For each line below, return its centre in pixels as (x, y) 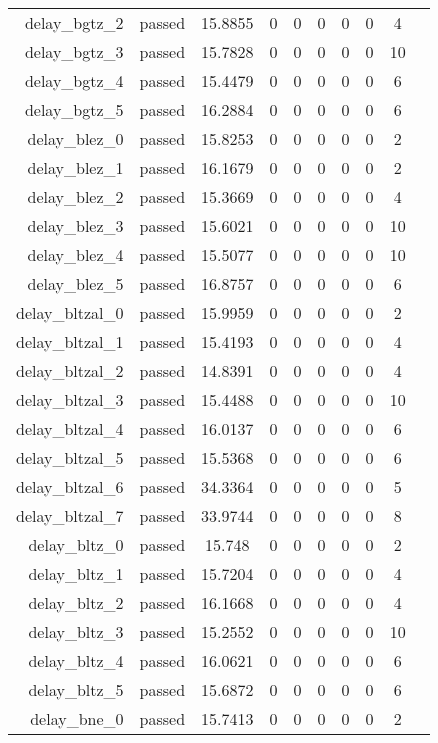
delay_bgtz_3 (74, 51)
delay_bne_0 (77, 718)
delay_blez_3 (75, 225)
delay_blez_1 (75, 167)
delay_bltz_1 (76, 573)
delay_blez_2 (75, 196)
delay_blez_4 (75, 254)
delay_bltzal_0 (70, 312)
